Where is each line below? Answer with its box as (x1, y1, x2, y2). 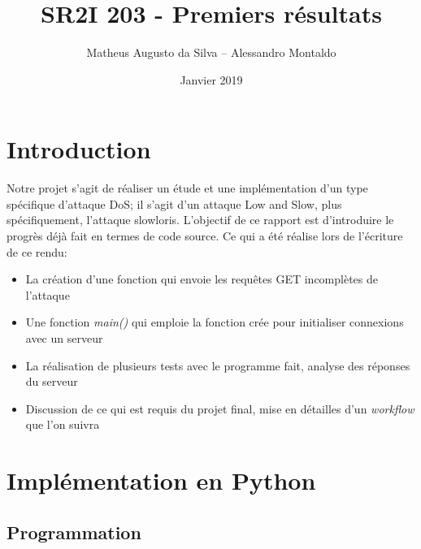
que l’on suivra (25, 416, 100, 433)
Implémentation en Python (7, 464, 316, 497)
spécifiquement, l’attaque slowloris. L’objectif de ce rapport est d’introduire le (7, 211, 394, 228)
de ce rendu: (7, 243, 67, 260)
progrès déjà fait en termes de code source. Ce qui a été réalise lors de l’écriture (7, 227, 403, 244)
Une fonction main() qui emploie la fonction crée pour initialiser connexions (25, 313, 404, 331)
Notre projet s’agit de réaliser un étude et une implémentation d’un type (7, 179, 368, 197)
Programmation (7, 519, 141, 544)
